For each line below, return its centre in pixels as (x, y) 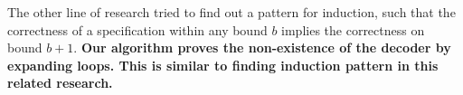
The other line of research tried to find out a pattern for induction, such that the (231, 12)
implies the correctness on (353, 29)
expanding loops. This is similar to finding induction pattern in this (223, 65)
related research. (60, 83)
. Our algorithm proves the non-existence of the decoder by (262, 47)
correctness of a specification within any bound (137, 29)
